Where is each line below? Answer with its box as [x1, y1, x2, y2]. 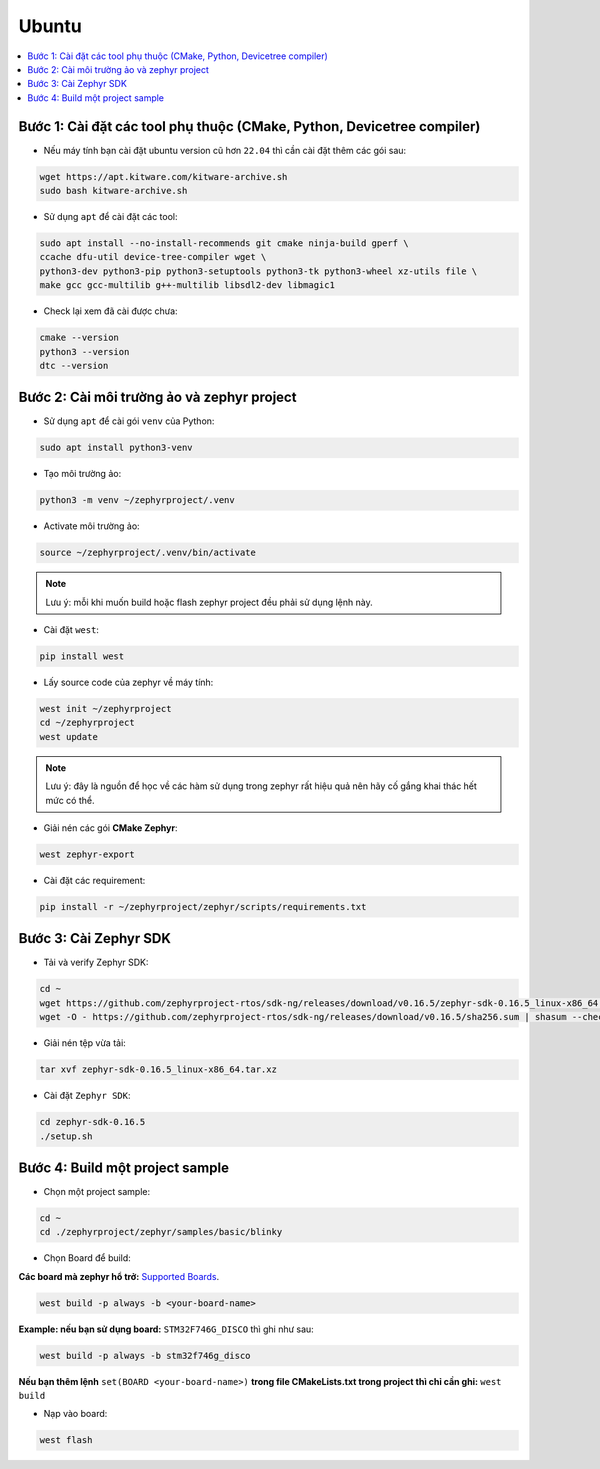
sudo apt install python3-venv [39, 442, 194, 454]
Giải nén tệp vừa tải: [43, 1037, 127, 1049]
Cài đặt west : [43, 624, 100, 636]
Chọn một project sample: [43, 1186, 151, 1198]
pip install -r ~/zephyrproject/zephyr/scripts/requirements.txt [39, 901, 367, 912]
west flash [39, 1435, 93, 1446]
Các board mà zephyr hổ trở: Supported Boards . [18, 1270, 220, 1282]
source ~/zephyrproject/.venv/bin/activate [39, 547, 257, 559]
